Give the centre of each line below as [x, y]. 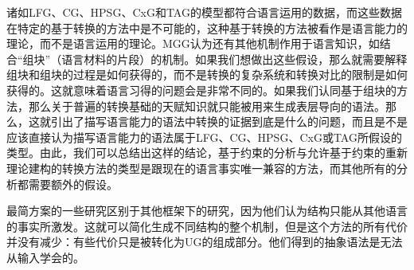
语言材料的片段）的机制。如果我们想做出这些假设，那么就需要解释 [234, 59]
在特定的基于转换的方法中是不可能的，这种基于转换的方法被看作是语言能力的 [207, 27]
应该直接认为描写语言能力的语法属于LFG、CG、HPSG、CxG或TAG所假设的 [204, 137]
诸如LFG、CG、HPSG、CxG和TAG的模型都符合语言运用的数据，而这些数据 [204, 12]
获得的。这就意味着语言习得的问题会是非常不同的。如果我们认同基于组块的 [201, 90]
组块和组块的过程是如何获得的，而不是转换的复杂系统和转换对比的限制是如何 [207, 74]
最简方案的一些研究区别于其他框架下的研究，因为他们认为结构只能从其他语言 [207, 211]
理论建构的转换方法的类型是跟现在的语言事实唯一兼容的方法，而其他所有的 [201, 168]
